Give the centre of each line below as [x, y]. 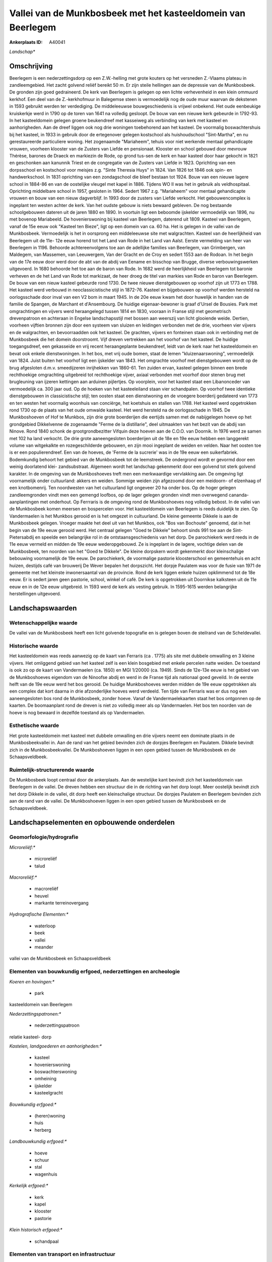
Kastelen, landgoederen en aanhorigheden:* [56, 1046]
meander [44, 947]
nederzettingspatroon [57, 1025]
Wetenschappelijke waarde [43, 622]
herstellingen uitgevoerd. [35, 594]
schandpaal [47, 1241]
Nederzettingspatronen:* [35, 1014]
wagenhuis [46, 1174]
